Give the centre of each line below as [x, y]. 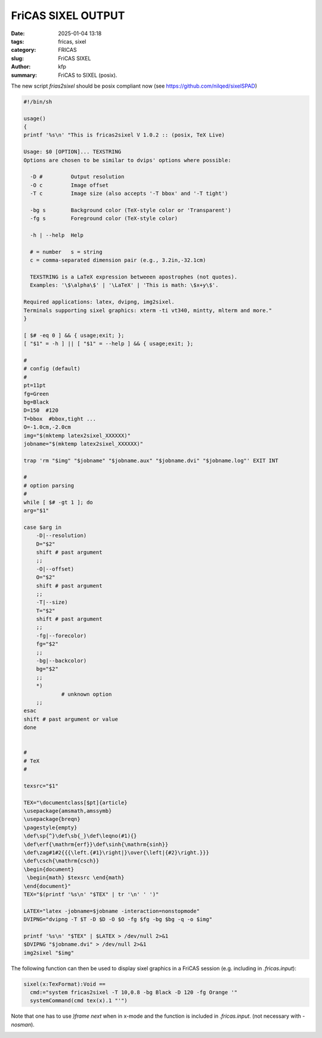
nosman [21, 1024]
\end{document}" [47, 886]
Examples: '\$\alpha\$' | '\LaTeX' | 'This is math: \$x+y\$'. [124, 285]
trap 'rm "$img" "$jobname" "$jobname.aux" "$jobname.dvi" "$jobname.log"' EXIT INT [151, 460]
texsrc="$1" [41, 786]
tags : [18, 41]
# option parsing [49, 485]
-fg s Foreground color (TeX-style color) [104, 219]
